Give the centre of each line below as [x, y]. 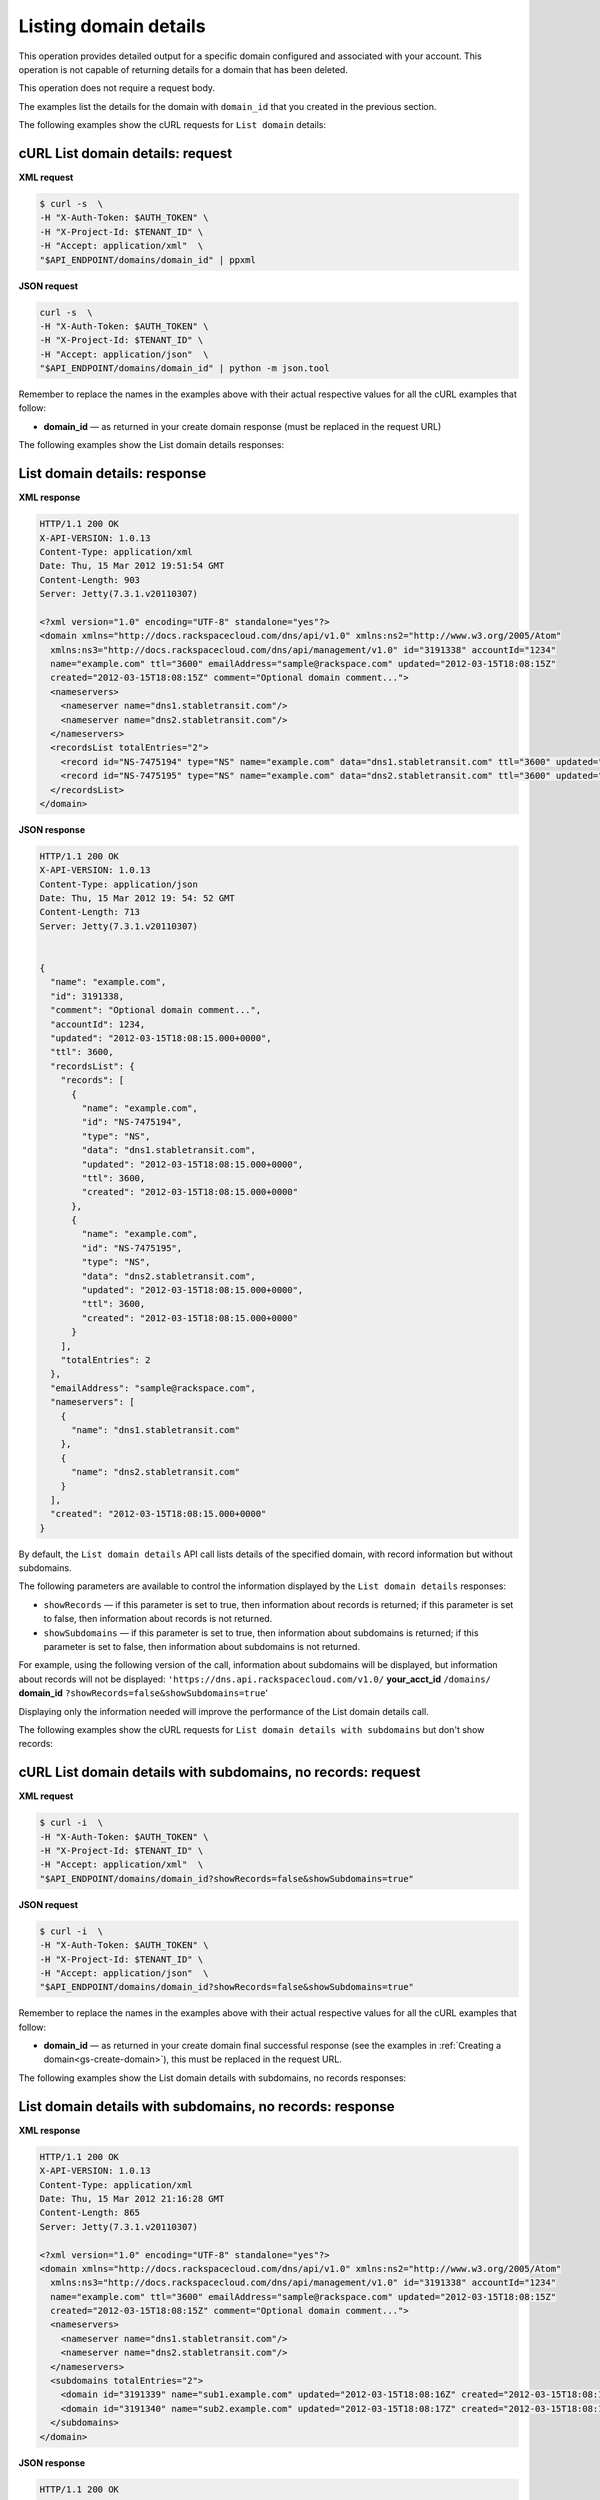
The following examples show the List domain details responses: [151, 445]
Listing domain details [112, 26]
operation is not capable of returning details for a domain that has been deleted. [183, 69]
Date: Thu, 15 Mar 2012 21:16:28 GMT [132, 2198]
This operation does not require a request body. [116, 88]
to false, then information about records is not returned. [158, 1619]
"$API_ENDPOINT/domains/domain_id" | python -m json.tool [184, 368]
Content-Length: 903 [89, 579]
